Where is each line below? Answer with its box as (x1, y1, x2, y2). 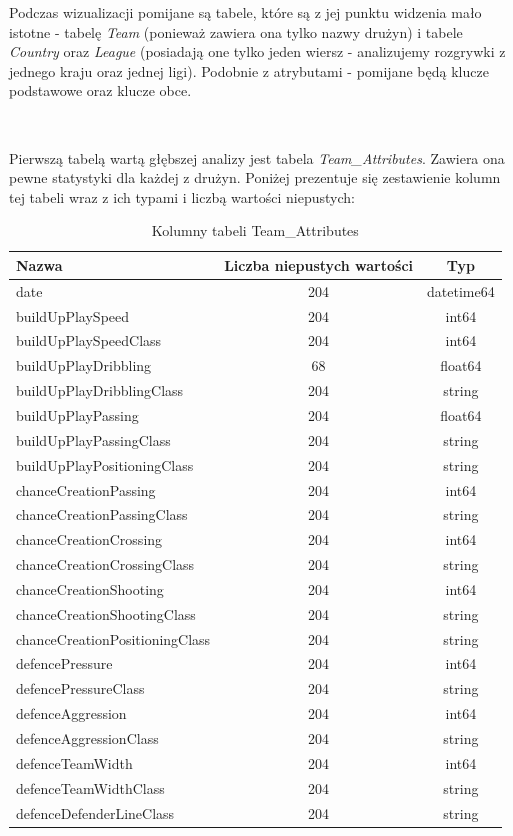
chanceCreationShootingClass (16, 603, 196, 624)
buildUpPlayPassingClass (16, 429, 171, 450)
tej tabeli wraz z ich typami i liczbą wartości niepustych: (9, 186, 355, 207)
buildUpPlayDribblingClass (16, 380, 184, 401)
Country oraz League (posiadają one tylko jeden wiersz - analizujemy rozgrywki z (9, 41, 506, 62)
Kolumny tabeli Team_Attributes (151, 220, 359, 241)
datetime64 (427, 280, 495, 301)
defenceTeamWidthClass (16, 777, 165, 798)
